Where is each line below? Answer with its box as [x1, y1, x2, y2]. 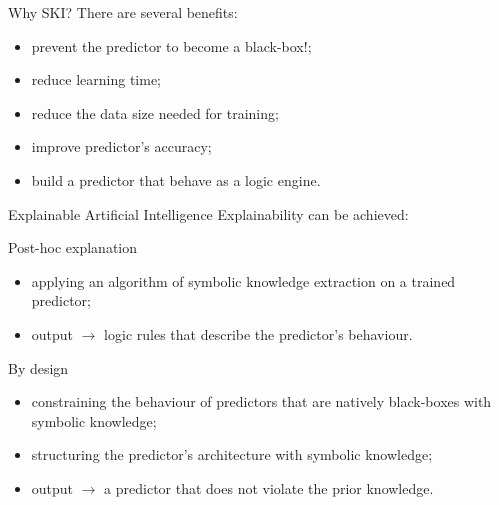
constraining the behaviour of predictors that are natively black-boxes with [31, 391, 492, 412]
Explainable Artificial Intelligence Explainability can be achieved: [8, 203, 409, 224]
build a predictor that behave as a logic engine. [31, 169, 321, 190]
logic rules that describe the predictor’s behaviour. [104, 323, 413, 344]
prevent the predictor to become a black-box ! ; [31, 35, 312, 56]
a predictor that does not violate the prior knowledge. [104, 477, 434, 498]
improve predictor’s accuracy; [31, 136, 212, 157]
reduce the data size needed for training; [31, 102, 279, 123]
